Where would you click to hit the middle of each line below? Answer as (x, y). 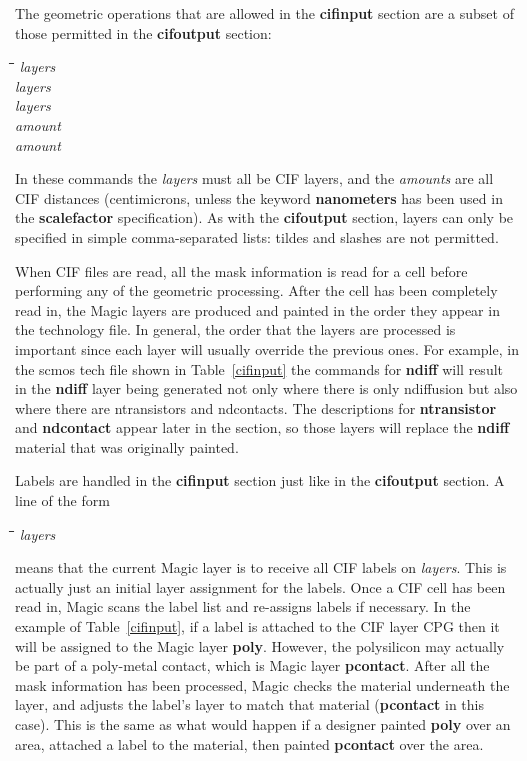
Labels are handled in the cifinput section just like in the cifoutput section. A (260, 480)
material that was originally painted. (127, 446)
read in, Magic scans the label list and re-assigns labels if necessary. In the (243, 606)
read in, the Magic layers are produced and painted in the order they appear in (257, 309)
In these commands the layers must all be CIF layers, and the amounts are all (254, 178)
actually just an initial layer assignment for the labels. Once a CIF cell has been (260, 586)
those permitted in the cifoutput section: (143, 32)
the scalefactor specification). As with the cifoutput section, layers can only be (264, 217)
